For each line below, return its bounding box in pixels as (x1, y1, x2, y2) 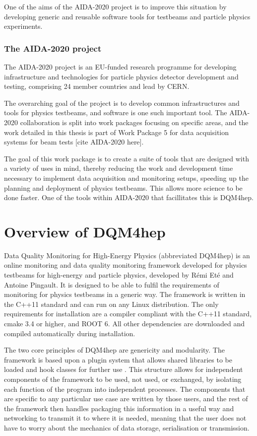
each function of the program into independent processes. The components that (4, 383, 246, 394)
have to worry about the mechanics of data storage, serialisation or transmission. (4, 422, 250, 433)
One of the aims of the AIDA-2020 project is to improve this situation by (4, 1, 227, 11)
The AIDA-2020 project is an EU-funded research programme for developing (4, 62, 237, 72)
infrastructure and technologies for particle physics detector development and (4, 71, 239, 81)
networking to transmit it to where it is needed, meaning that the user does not (4, 413, 247, 423)
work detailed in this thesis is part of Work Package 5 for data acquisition (4, 127, 229, 137)
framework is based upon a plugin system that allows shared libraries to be (4, 354, 233, 364)
